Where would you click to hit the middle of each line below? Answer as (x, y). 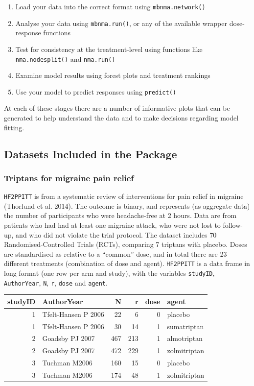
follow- (233, 225)
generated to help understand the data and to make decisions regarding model (121, 118)
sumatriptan (185, 326)
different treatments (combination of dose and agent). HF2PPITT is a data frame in (127, 263)
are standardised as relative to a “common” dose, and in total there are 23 (115, 253)
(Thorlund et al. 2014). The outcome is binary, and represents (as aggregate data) (127, 205)
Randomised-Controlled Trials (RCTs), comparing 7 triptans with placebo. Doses (126, 244)
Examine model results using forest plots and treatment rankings (113, 75)
